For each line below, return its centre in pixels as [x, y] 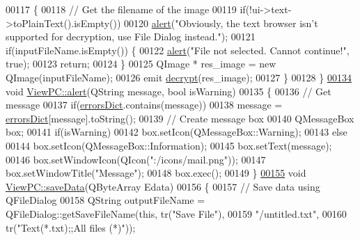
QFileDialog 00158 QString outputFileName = [105, 200]
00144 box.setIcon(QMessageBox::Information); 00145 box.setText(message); [169, 145]
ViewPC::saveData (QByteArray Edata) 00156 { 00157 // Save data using [163, 186]
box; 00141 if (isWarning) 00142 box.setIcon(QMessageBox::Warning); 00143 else [177, 132]
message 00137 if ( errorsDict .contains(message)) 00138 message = [144, 105]
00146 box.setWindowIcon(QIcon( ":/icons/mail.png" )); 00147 [136, 159]
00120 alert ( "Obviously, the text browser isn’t [221, 23]
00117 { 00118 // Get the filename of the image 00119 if [126, 9]
